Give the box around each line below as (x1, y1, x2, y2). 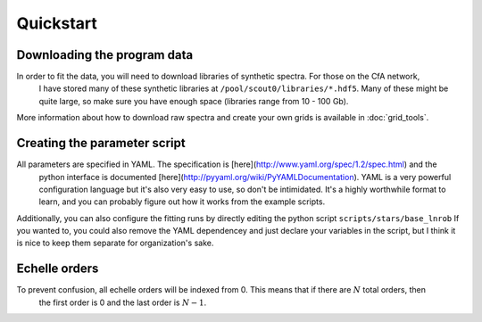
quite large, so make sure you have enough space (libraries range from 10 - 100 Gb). (38, 95, 349, 106)
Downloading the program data (16, 47, 194, 62)
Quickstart (16, 13, 98, 33)
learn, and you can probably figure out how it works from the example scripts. (38, 196, 326, 207)
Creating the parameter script (16, 136, 187, 151)
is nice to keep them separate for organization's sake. (16, 237, 214, 249)
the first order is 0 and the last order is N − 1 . (38, 297, 207, 308)
